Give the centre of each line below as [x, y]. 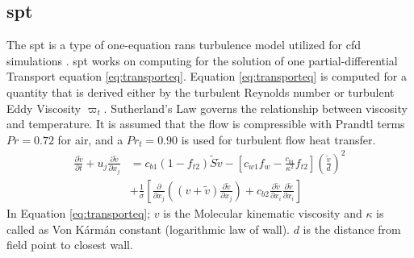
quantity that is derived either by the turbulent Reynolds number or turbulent [201, 92]
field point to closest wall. [70, 245]
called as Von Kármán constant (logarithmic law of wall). [148, 229]
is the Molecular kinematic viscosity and [263, 212]
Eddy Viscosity [44, 108]
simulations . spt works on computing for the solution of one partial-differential [202, 60]
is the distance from [352, 229]
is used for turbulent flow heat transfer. [278, 139]
